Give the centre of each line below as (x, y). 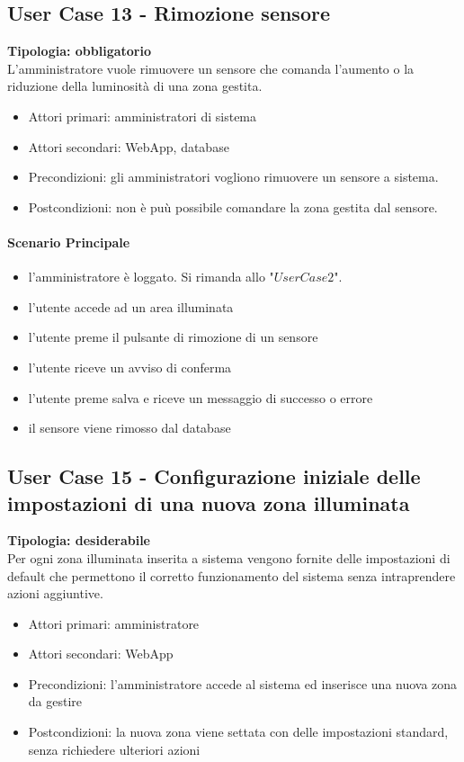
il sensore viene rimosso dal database (129, 428)
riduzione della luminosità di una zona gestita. (135, 86)
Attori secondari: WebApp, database (129, 146)
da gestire (55, 701)
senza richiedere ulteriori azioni (114, 749)
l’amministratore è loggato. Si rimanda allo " (151, 277)
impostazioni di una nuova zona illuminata (209, 502)
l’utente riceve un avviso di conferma (130, 367)
